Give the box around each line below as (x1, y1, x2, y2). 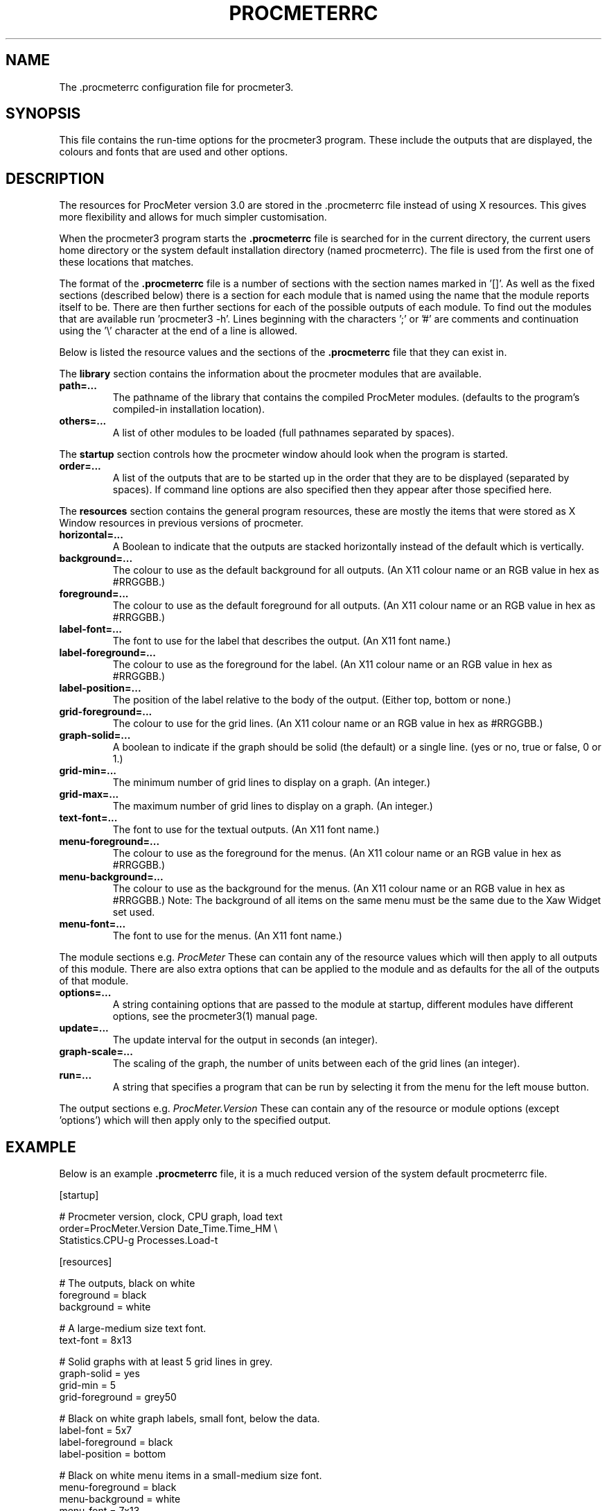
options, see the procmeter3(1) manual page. (112, 1010, 318, 1023)
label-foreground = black (59, 1436, 173, 1449)
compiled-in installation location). (112, 403, 265, 416)
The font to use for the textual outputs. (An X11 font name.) (112, 823, 380, 836)
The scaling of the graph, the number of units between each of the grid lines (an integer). (112, 1057, 520, 1070)
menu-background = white (59, 1493, 181, 1505)
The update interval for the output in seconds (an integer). (112, 1034, 378, 1046)
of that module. (59, 975, 129, 987)
